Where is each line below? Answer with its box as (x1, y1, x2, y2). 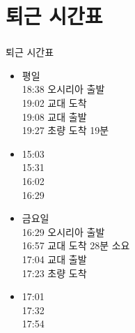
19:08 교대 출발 (22, 109, 87, 124)
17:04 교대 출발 (22, 252, 87, 267)
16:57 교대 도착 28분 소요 (22, 238, 130, 253)
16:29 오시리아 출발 (22, 224, 105, 239)
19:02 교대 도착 (22, 96, 87, 110)
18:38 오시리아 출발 (22, 82, 105, 96)
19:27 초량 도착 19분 (22, 123, 109, 138)
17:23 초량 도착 (22, 265, 87, 280)
